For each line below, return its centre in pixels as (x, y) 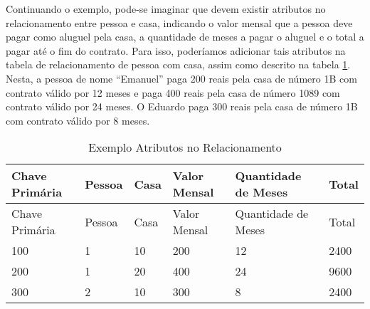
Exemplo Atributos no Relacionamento (185, 147)
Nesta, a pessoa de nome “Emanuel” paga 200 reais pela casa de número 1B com (181, 78)
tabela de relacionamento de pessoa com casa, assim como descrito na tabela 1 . (178, 64)
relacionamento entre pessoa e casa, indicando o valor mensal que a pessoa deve (179, 22)
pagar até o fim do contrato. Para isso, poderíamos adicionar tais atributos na (176, 50)
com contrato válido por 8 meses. (78, 120)
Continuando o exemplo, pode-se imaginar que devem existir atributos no (166, 9)
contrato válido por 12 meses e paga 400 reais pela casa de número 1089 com (173, 92)
